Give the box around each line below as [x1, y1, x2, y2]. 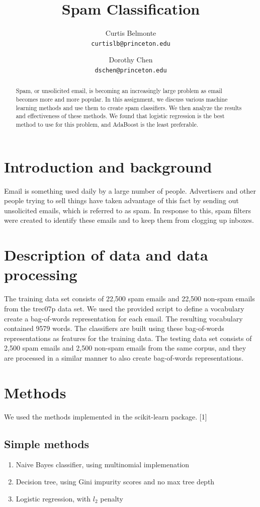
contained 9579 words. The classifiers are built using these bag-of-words [4, 323, 224, 333]
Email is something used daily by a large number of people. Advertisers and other [4, 185, 256, 196]
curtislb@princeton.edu [91, 40, 170, 47]
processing [4, 264, 77, 285]
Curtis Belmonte [105, 28, 156, 38]
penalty [100, 493, 123, 503]
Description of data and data [4, 244, 208, 265]
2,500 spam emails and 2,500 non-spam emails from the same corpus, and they [4, 343, 246, 353]
